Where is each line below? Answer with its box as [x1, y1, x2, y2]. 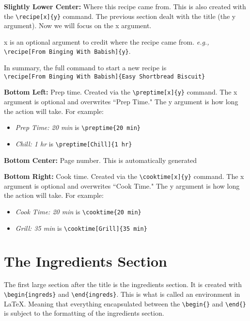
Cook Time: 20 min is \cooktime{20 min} [15, 206, 141, 216]
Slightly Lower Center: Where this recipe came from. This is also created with [4, 1, 246, 11]
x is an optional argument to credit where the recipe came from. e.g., [4, 36, 209, 47]
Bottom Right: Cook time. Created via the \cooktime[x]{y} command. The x [4, 171, 244, 181]
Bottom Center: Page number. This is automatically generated [4, 155, 197, 165]
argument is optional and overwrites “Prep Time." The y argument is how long [4, 96, 238, 106]
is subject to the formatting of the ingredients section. [4, 308, 164, 318]
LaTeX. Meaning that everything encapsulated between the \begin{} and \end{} [4, 298, 246, 308]
